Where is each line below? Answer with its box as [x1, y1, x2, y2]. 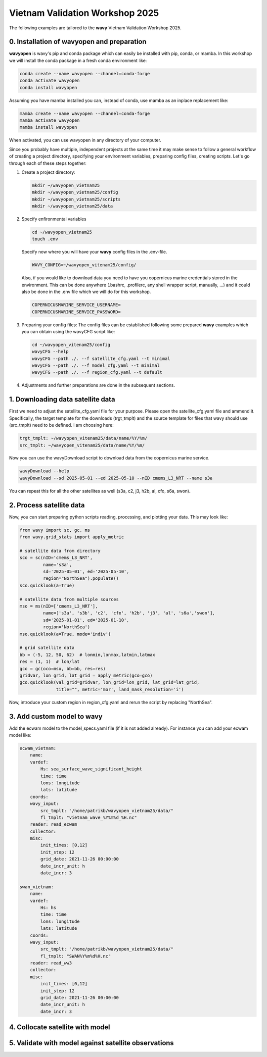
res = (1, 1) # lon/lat [19, 659, 80, 664]
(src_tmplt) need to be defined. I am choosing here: [9, 422, 114, 428]
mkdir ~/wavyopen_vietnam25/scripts [32, 196, 121, 202]
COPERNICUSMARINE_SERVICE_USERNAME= [32, 302, 121, 308]
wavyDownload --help [19, 468, 69, 474]
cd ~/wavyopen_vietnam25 [32, 229, 92, 235]
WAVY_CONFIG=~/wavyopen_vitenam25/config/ [32, 262, 136, 268]
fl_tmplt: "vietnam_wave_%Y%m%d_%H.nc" [40, 814, 137, 820]
